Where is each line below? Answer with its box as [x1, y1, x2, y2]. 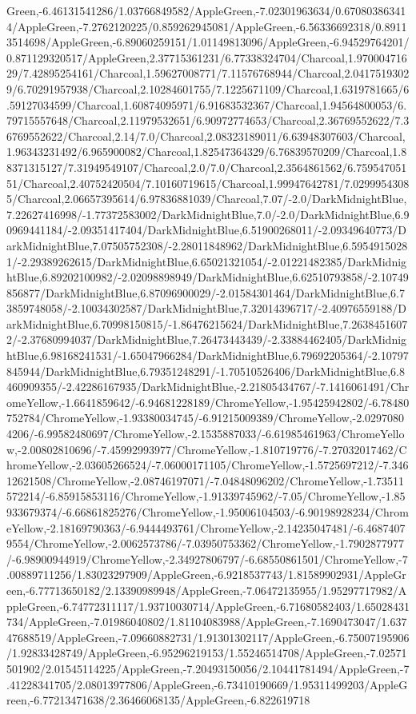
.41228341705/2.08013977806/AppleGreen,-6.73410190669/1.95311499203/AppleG [6, 676, 408, 692]
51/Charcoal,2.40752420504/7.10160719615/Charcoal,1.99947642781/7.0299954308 [6, 174, 410, 191]
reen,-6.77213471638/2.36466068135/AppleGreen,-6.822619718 [6, 692, 310, 708]
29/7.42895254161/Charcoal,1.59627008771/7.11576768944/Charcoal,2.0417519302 [6, 65, 410, 82]
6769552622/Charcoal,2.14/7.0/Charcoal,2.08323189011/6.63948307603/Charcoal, [6, 127, 406, 144]
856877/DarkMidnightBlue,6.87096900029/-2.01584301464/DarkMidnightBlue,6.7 [6, 284, 405, 301]
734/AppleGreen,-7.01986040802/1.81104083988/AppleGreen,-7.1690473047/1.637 [6, 613, 407, 630]
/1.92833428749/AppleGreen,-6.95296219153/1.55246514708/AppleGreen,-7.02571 [6, 644, 407, 661]
